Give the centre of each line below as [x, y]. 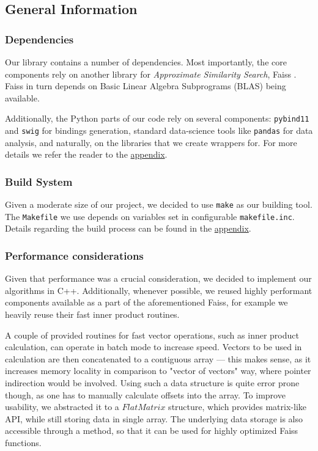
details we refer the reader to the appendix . [86, 154]
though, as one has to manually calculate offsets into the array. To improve [145, 394]
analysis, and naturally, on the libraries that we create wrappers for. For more [151, 142]
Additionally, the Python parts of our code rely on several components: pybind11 [157, 118]
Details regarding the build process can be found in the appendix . [128, 228]
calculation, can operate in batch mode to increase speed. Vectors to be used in [153, 347]
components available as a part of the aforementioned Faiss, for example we [146, 302]
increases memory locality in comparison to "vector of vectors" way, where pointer [158, 371]
